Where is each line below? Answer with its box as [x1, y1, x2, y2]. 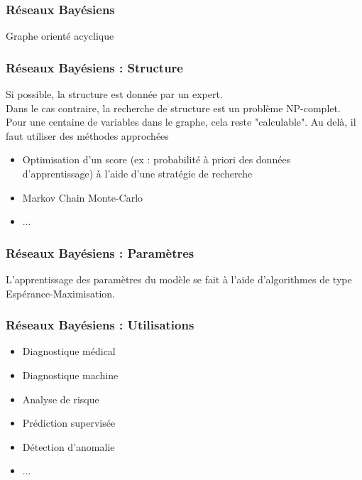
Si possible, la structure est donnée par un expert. [6, 87, 223, 102]
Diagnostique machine [22, 368, 119, 382]
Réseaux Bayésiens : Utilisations [6, 316, 194, 334]
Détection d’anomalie [22, 439, 115, 454]
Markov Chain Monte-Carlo [22, 190, 143, 204]
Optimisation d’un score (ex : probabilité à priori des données [22, 152, 291, 167]
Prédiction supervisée [22, 415, 116, 430]
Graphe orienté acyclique [6, 28, 114, 43]
